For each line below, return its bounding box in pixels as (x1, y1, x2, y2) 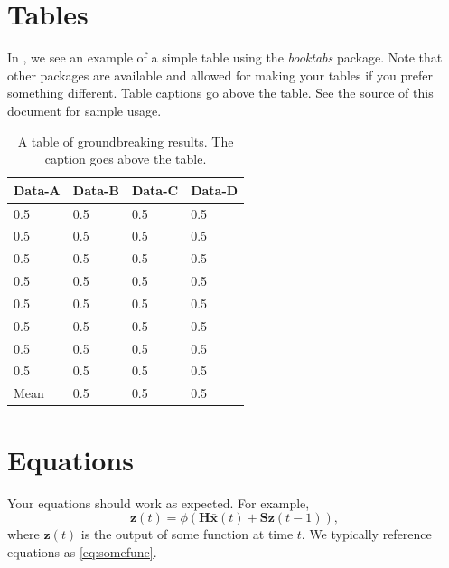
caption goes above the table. (44, 149, 207, 168)
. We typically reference (301, 525, 432, 544)
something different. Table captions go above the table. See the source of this (7, 83, 434, 102)
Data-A (14, 180, 61, 199)
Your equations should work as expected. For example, (7, 493, 310, 512)
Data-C (131, 180, 179, 199)
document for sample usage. (7, 100, 162, 119)
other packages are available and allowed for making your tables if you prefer (7, 65, 433, 84)
